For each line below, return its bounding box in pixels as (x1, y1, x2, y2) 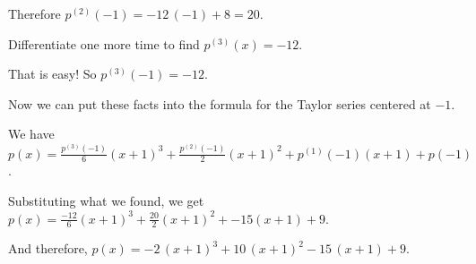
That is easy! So (8, 64, 97, 83)
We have (8, 124, 55, 143)
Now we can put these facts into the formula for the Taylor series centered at (8, 94, 431, 113)
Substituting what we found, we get (8, 192, 204, 210)
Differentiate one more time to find (8, 34, 200, 53)
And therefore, (8, 239, 88, 258)
